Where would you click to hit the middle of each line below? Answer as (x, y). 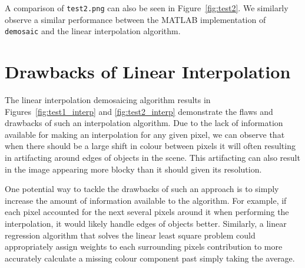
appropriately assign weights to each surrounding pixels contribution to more (144, 247)
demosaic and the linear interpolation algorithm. (93, 31)
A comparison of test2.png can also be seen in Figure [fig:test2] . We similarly (147, 8)
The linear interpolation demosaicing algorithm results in (108, 100)
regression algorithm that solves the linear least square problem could (130, 235)
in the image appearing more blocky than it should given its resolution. (133, 169)
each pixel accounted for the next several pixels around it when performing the (147, 212)
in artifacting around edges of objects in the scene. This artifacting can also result (152, 157)
